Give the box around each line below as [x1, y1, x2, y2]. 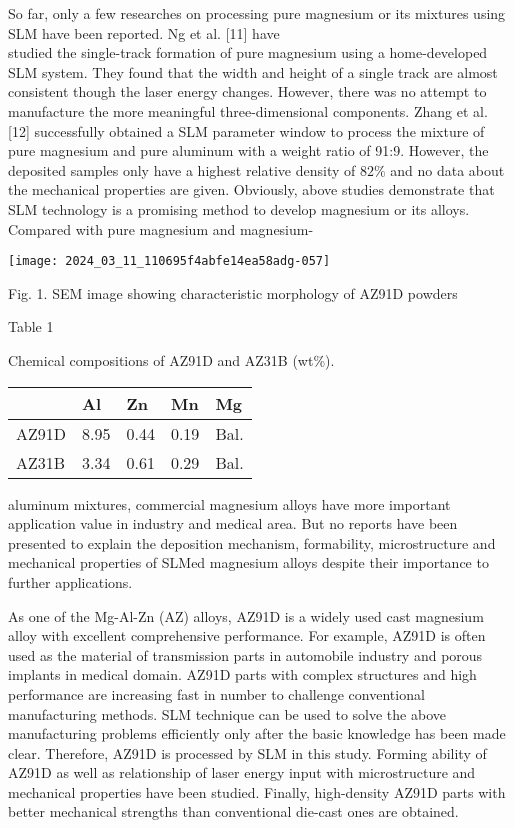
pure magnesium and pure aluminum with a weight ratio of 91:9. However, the [8, 140, 489, 161]
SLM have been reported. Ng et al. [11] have [8, 22, 280, 43]
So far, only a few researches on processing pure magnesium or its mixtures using [8, 3, 506, 23]
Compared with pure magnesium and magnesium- [8, 218, 314, 239]
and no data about [390, 159, 505, 180]
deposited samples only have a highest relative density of [8, 159, 356, 180]
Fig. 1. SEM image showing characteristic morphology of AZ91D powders [8, 282, 458, 303]
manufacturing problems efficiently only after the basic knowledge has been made [8, 723, 506, 744]
